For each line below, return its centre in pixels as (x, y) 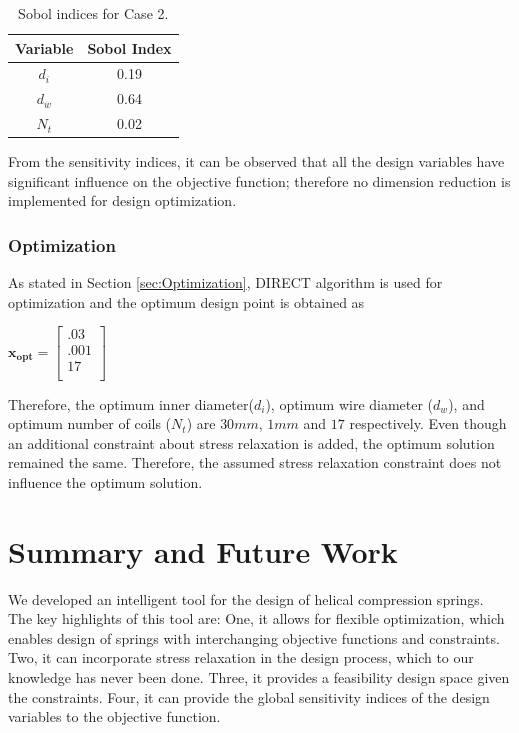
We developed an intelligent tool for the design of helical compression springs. (246, 598)
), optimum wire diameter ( (349, 403)
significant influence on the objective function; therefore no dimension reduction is (259, 180)
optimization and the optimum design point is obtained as (186, 301)
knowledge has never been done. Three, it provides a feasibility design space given (259, 677)
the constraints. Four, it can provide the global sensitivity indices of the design (249, 696)
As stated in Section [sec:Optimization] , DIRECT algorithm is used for (225, 282)
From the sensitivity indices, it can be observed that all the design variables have (256, 161)
